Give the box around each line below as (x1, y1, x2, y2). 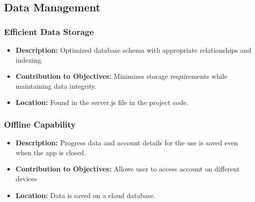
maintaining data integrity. (15, 80, 97, 91)
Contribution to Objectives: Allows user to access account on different (15, 164, 240, 174)
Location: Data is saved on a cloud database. (15, 190, 155, 200)
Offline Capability (4, 118, 76, 130)
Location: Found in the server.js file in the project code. (15, 97, 188, 107)
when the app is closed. (15, 147, 86, 157)
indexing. (15, 54, 43, 65)
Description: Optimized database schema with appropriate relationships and (15, 45, 252, 55)
